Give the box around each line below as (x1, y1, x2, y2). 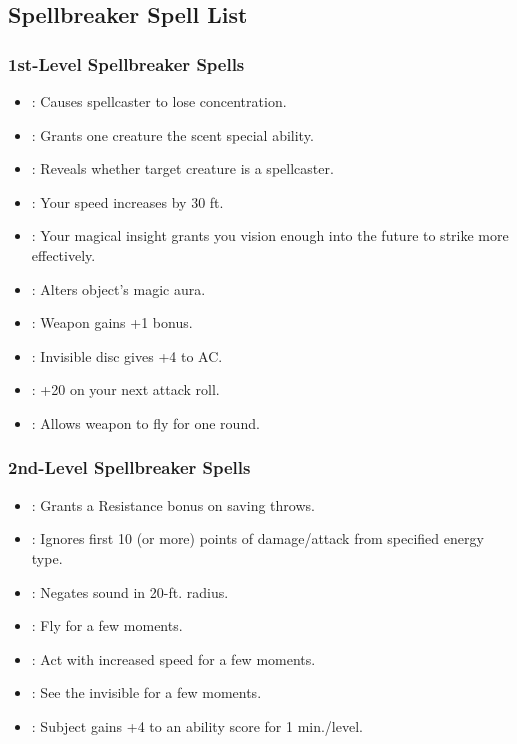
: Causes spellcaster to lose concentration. (31, 91, 287, 111)
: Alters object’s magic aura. (31, 278, 206, 299)
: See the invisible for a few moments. (31, 682, 262, 703)
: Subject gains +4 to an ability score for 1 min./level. (31, 715, 363, 736)
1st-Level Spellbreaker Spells (8, 51, 245, 76)
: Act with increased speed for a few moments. (31, 648, 316, 669)
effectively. (31, 244, 96, 265)
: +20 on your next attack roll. (31, 379, 220, 400)
